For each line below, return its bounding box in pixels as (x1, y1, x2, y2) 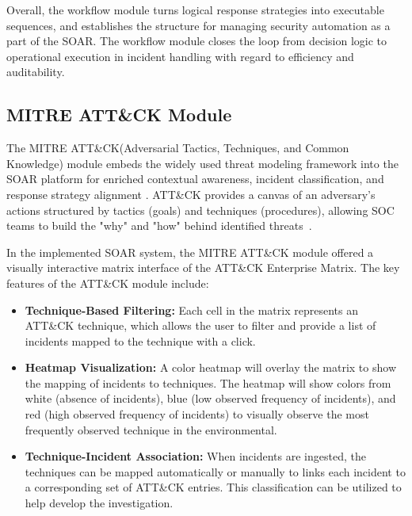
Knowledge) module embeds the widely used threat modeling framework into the (6, 155, 399, 171)
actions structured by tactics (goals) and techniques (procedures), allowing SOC (6, 201, 395, 218)
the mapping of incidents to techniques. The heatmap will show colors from (25, 374, 391, 391)
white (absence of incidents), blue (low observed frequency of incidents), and (25, 390, 396, 407)
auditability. (6, 63, 65, 80)
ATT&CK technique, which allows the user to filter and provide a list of (25, 317, 376, 334)
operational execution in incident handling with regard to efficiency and (6, 48, 354, 64)
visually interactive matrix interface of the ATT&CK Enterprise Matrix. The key (6, 259, 400, 276)
